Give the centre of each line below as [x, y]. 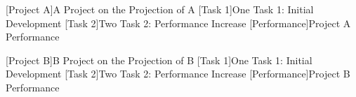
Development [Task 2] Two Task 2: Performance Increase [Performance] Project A [178, 23]
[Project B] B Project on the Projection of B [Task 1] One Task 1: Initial [159, 60]
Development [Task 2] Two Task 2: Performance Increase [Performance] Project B [178, 74]
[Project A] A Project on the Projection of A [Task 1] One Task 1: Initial [160, 9]
